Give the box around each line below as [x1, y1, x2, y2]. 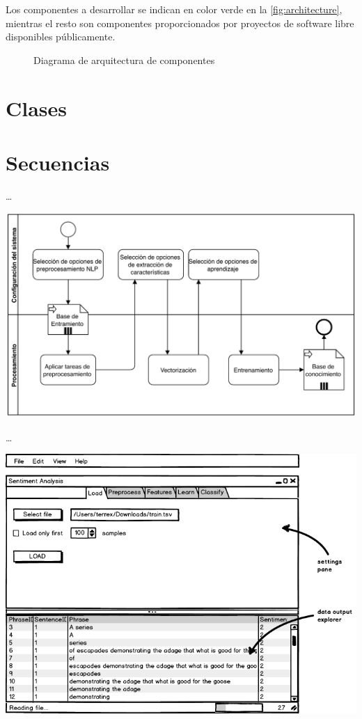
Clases [6, 93, 68, 122]
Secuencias [6, 148, 110, 176]
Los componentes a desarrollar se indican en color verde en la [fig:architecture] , [6, 2, 343, 16]
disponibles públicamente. [6, 29, 116, 44]
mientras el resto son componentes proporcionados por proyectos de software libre [6, 15, 354, 30]
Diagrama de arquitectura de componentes [33, 52, 215, 67]
